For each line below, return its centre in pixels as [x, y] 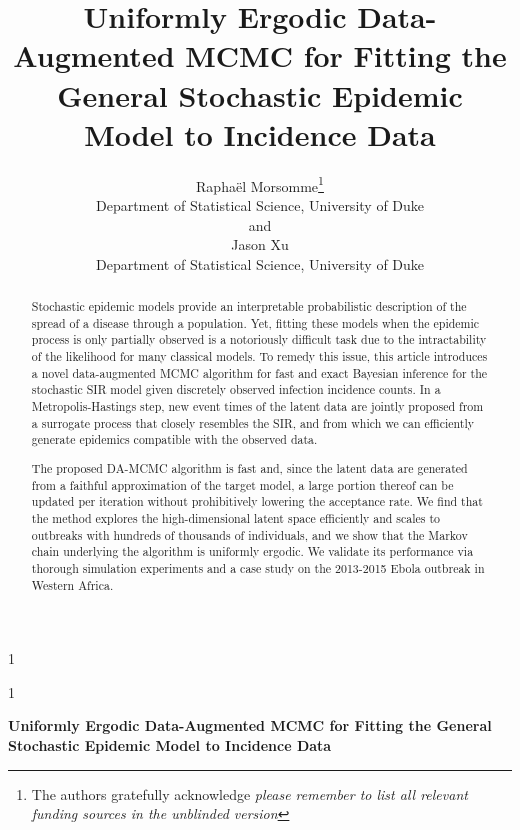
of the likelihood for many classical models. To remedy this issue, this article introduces [259, 356]
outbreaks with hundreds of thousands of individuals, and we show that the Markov [249, 534]
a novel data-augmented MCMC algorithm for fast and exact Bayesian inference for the [259, 372]
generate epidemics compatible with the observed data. [174, 439]
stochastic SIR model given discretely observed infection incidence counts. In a [236, 389]
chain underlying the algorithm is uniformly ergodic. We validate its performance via [252, 551]
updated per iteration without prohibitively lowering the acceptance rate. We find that [257, 501]
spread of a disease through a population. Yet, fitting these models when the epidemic [255, 322]
